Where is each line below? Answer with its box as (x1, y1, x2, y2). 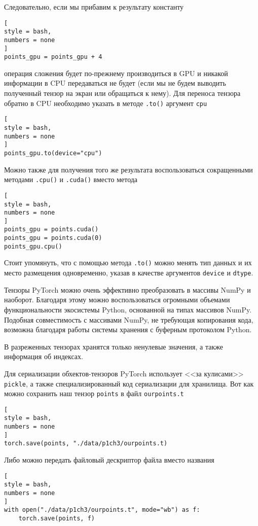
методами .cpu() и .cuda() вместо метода (4, 174, 138, 185)
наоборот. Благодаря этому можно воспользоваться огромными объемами (4, 294, 230, 305)
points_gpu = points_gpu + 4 (4, 53, 102, 61)
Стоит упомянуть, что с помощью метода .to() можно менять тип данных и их (4, 257, 252, 268)
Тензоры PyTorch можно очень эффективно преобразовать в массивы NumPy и (4, 284, 251, 295)
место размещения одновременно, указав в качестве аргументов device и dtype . (4, 267, 253, 278)
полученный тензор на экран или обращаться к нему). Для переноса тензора (4, 88, 241, 98)
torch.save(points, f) (18, 514, 95, 522)
